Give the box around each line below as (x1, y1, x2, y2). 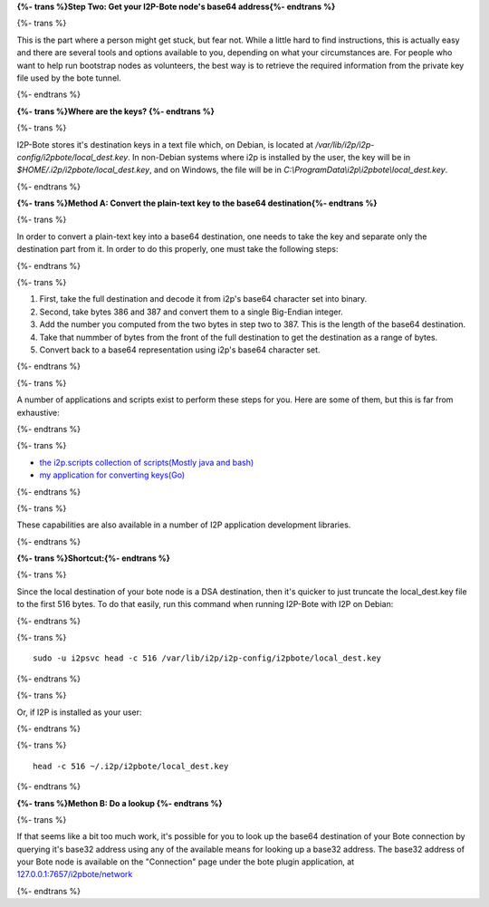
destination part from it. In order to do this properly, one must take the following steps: (16, 244, 339, 255)
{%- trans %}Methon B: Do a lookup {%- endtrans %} (16, 797, 223, 808)
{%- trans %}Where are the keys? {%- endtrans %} (16, 105, 215, 117)
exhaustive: (16, 407, 61, 418)
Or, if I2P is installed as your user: (16, 707, 142, 718)
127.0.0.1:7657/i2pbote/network (16, 869, 133, 880)
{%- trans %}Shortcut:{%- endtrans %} (16, 553, 171, 564)
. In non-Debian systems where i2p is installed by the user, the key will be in (127, 151, 411, 162)
